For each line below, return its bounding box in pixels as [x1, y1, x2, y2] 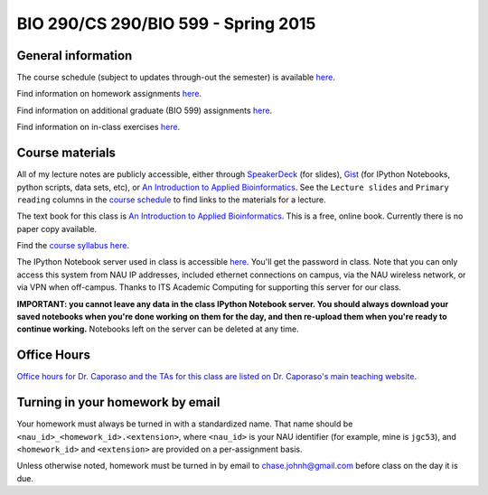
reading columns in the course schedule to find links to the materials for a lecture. [16, 194, 326, 205]
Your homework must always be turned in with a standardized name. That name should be [16, 418, 353, 429]
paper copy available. [16, 223, 98, 234]
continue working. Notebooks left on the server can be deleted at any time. [16, 323, 299, 334]
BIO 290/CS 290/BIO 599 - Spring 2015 [16, 14, 316, 33]
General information [16, 48, 133, 63]
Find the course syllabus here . [16, 240, 130, 251]
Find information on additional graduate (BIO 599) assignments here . [16, 105, 273, 116]
